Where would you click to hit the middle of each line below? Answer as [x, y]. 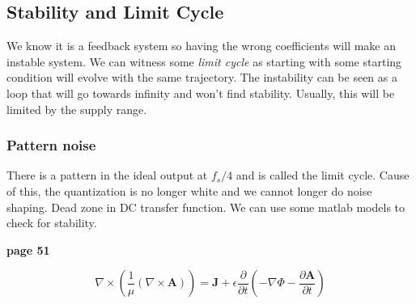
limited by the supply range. [77, 109]
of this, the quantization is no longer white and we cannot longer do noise [189, 190]
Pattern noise [51, 145]
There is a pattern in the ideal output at [107, 175]
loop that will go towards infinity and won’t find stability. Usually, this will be [201, 93]
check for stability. [52, 223]
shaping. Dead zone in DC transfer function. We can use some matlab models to [206, 207]
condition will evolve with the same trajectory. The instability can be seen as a [202, 77]
